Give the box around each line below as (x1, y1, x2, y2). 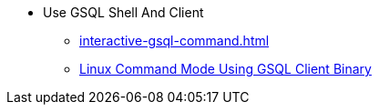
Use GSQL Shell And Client (43, 5, 204, 20)
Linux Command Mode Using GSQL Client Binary (79, 61, 372, 76)
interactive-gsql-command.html (79, 33, 270, 48)
